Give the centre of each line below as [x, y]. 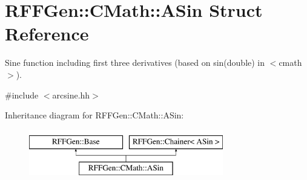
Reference [47, 34]
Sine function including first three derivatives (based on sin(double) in [135, 63]
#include [22, 95]
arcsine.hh [71, 95]
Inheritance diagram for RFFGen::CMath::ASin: [94, 115]
